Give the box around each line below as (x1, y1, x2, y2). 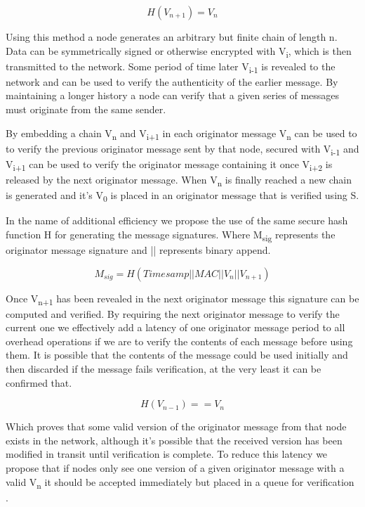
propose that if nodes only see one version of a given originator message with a (6, 461, 345, 475)
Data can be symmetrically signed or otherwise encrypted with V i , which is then (6, 43, 352, 60)
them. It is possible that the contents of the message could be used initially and (6, 347, 348, 362)
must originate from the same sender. (6, 102, 166, 117)
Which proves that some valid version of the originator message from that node (6, 419, 347, 434)
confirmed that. (6, 375, 72, 390)
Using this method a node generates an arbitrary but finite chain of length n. (6, 30, 338, 44)
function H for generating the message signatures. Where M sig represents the (6, 226, 336, 243)
